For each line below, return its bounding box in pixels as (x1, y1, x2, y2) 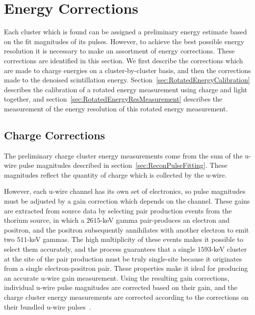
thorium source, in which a (4, 215, 84, 225)
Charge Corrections (4, 127, 105, 142)
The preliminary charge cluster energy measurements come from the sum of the (4, 150, 243, 160)
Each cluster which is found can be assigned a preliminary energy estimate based (4, 26, 247, 37)
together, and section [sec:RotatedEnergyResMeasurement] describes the (4, 94, 223, 104)
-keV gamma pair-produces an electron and (100, 215, 230, 225)
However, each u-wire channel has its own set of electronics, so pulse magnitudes (4, 186, 246, 196)
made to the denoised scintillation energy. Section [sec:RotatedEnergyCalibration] (4, 75, 250, 85)
